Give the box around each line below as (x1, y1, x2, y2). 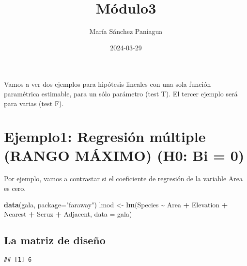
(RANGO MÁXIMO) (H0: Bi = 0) (4, 145, 245, 165)
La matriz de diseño (4, 233, 106, 248)
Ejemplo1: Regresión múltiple (4, 126, 206, 146)
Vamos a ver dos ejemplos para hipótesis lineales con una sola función (4, 79, 211, 89)
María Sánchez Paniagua (89, 26, 163, 36)
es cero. (4, 183, 26, 193)
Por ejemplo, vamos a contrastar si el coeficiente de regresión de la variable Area (4, 173, 243, 184)
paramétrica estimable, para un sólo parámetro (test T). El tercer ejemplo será (4, 88, 238, 98)
